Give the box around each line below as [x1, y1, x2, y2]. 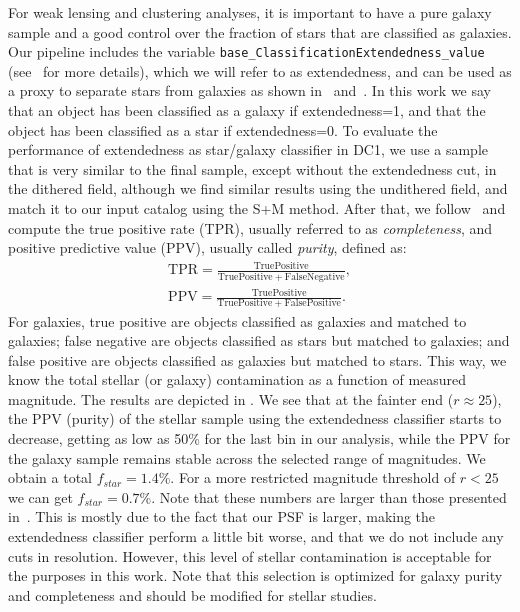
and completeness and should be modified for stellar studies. [8, 584, 377, 605]
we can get [8, 486, 73, 507]
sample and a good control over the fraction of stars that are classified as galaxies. [8, 21, 512, 42]
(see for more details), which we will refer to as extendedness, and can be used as [8, 60, 512, 81]
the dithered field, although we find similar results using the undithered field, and [8, 178, 508, 199]
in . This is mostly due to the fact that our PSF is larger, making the [8, 506, 436, 527]
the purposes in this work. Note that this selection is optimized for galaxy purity [8, 565, 503, 586]
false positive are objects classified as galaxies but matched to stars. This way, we [8, 349, 507, 370]
